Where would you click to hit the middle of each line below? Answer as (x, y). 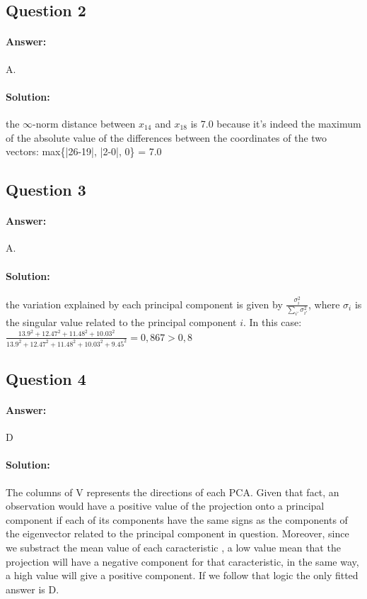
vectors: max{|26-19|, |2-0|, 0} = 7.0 (84, 151)
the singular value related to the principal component (121, 322)
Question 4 (46, 378)
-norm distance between (84, 123)
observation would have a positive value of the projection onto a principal (165, 506)
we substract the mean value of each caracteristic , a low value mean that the (173, 547)
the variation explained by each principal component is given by (144, 304)
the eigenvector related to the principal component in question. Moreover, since (177, 533)
